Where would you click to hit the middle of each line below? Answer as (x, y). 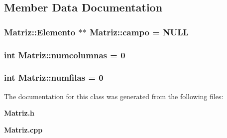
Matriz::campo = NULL (139, 32)
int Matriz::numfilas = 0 (54, 77)
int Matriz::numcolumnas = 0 (65, 55)
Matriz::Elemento (40, 32)
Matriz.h (19, 113)
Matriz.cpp (23, 129)
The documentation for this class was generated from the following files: (114, 96)
